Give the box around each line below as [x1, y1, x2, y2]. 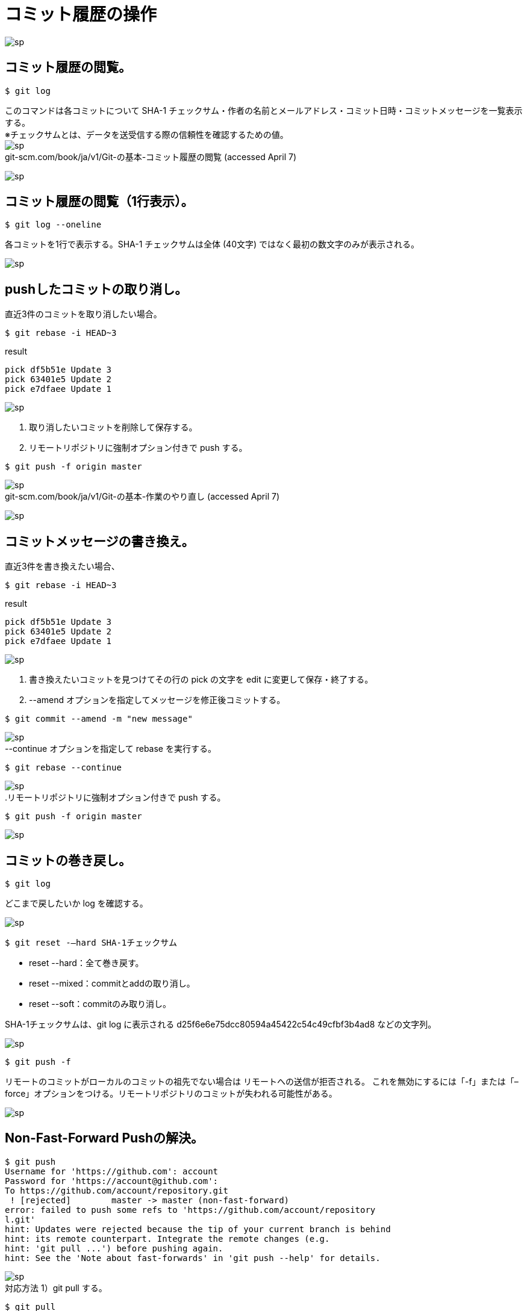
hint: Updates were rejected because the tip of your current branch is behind [5, 1224, 391, 1234]
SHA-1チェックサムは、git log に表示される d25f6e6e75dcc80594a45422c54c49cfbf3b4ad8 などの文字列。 [5, 1018, 437, 1029]
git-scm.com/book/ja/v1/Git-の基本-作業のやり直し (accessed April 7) [5, 491, 280, 502]
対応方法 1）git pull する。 [5, 1282, 107, 1293]
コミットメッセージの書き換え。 [5, 533, 195, 549]
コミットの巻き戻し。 [5, 852, 131, 868]
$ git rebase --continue [5, 763, 122, 773]
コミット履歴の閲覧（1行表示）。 [5, 194, 194, 209]
